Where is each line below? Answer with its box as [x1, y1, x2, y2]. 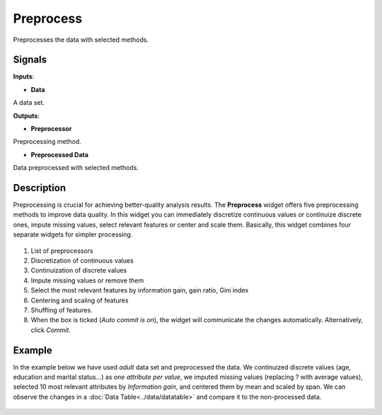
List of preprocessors [30, 246, 93, 255]
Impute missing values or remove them [30, 276, 144, 285]
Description [13, 182, 66, 194]
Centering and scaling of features [30, 296, 129, 305]
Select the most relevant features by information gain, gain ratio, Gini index [30, 286, 249, 295]
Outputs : [13, 111, 40, 120]
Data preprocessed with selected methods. [13, 164, 139, 172]
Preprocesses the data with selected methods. [13, 35, 149, 44]
